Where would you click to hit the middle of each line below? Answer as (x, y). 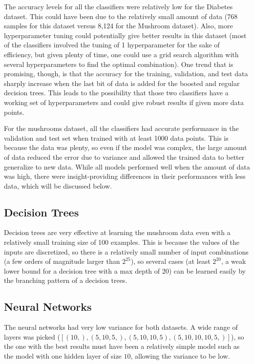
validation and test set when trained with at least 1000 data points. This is (116, 138)
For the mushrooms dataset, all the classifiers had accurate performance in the (121, 128)
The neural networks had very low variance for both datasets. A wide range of (121, 327)
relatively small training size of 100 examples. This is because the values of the (122, 242)
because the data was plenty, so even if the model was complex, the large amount (126, 147)
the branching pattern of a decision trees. (66, 280)
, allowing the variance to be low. (180, 356)
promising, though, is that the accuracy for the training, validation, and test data (126, 74)
